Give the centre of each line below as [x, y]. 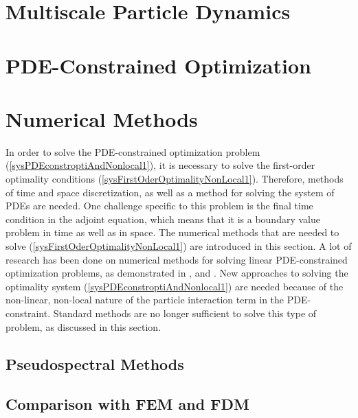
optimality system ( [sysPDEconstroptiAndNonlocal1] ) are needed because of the [175, 286]
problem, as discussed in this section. [83, 326]
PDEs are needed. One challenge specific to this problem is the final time [159, 206]
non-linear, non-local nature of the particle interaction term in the [145, 300]
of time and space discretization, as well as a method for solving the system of [170, 192]
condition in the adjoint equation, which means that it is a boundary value [163, 219]
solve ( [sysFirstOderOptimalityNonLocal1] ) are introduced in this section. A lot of [179, 246]
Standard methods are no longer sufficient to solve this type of [185, 313]
